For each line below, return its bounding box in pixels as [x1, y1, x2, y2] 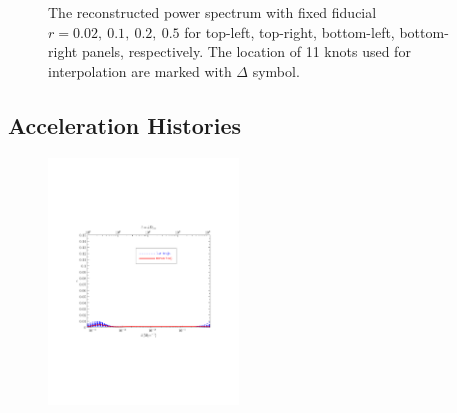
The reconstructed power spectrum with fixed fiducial [48, 2, 377, 22]
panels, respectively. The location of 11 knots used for [81, 41, 411, 62]
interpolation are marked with [48, 60, 232, 81]
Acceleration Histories [8, 109, 242, 140]
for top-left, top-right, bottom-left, [184, 21, 395, 42]
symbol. [252, 60, 300, 81]
